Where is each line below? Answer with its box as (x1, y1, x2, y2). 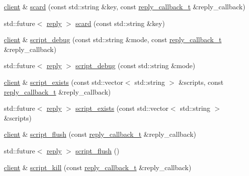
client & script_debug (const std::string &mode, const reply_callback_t (4, 34, 222, 45)
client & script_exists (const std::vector (4, 76, 123, 87)
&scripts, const (178, 76, 223, 87)
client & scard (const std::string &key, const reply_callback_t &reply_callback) (4, 1, 246, 11)
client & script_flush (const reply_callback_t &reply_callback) (4, 129, 196, 139)
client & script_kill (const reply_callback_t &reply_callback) (4, 162, 192, 172)
